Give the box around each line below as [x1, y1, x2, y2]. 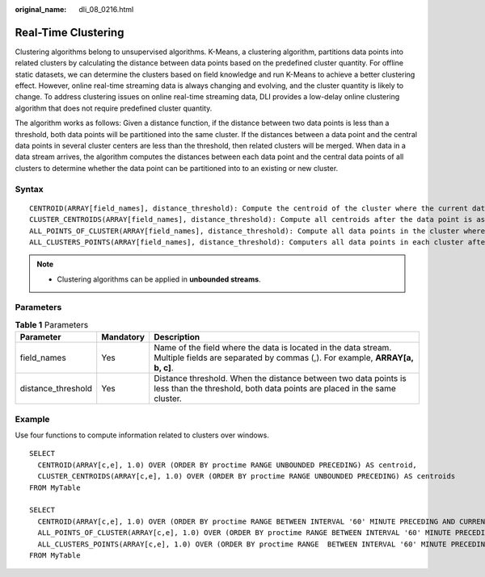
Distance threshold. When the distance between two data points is [154, 373, 407, 384]
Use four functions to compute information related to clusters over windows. [15, 430, 270, 440]
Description [154, 332, 200, 343]
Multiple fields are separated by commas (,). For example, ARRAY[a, [154, 352, 414, 363]
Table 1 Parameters [15, 320, 89, 331]
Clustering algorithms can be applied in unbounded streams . [57, 274, 262, 284]
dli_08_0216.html [78, 5, 134, 14]
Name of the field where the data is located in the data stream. [154, 342, 392, 353]
